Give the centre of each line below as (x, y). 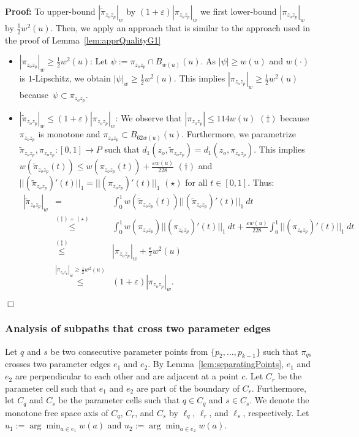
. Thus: (261, 182)
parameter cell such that (51, 388)
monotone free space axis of (57, 412)
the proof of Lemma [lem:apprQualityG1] (83, 40)
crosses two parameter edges (58, 364)
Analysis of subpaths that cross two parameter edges (138, 328)
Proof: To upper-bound (50, 11)
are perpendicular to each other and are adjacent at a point (127, 376)
